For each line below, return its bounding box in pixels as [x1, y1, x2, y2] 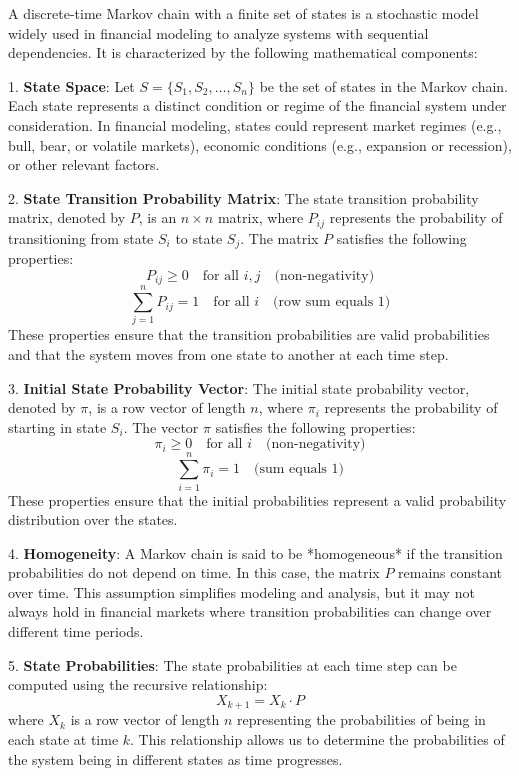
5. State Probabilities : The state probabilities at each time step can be [8, 654, 457, 675]
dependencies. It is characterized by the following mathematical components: [8, 42, 478, 63]
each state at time [8, 728, 119, 749]
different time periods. [8, 621, 144, 642]
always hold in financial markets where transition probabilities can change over [8, 601, 492, 622]
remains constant [398, 562, 503, 583]
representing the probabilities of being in [237, 709, 486, 730]
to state [175, 227, 223, 248]
